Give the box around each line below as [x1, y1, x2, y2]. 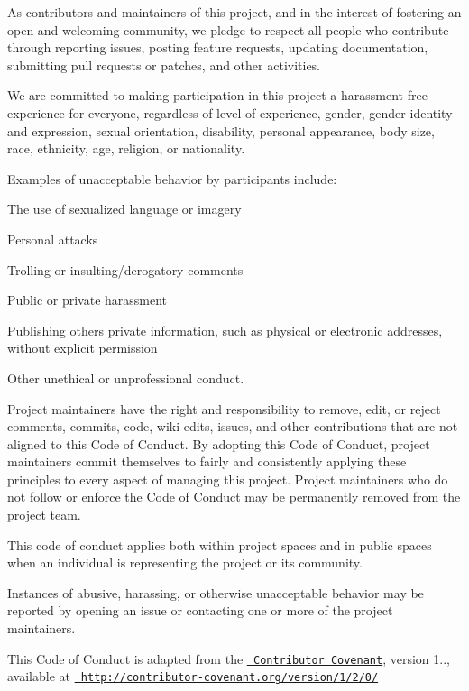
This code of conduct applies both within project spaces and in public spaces [7, 535, 432, 554]
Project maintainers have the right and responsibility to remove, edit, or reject [7, 399, 441, 418]
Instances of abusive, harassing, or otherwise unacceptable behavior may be [7, 583, 424, 602]
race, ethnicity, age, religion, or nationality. [7, 139, 245, 158]
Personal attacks [7, 229, 98, 248]
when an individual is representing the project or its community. [7, 553, 363, 572]
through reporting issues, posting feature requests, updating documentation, [7, 38, 428, 57]
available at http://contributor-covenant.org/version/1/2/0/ [7, 667, 379, 686]
